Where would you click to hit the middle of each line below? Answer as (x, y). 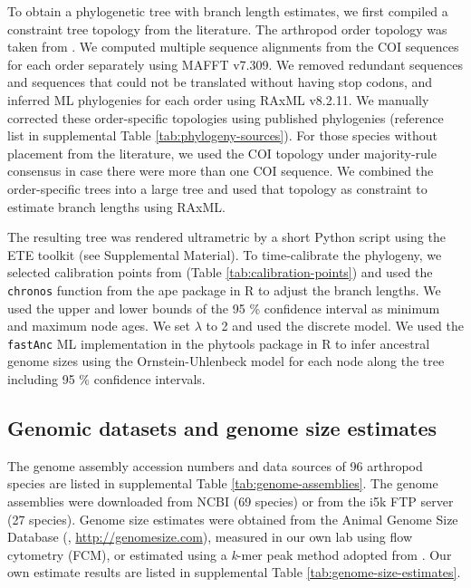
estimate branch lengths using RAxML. (116, 206)
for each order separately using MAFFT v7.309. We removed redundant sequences (235, 64)
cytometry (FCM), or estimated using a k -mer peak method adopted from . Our (230, 554)
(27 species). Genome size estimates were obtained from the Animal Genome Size (233, 519)
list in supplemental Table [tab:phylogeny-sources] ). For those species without (222, 135)
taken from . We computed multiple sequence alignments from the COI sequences (233, 47)
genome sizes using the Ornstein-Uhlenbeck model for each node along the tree (226, 361)
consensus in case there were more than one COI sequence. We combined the (221, 171)
